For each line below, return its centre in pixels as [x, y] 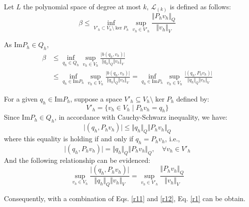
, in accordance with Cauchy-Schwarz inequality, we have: [141, 117]
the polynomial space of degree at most [82, 6]
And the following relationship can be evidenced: [77, 160]
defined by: [193, 98]
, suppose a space [96, 98]
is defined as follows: [200, 6]
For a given [21, 98]
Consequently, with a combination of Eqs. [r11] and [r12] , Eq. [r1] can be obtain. [125, 198]
